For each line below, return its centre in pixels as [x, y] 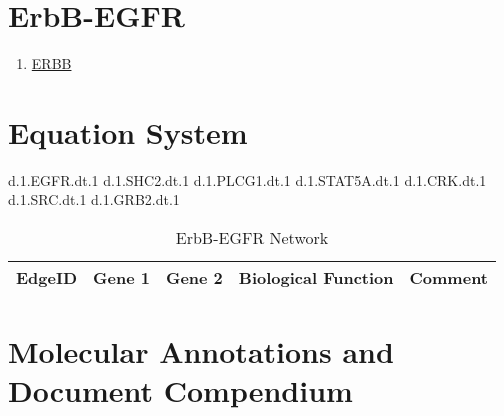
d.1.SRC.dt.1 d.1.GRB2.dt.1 [94, 199]
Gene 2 [194, 278]
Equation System [128, 131]
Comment [448, 278]
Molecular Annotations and [201, 351]
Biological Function [316, 278]
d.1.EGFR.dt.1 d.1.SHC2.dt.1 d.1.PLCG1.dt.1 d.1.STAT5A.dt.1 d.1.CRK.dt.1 [247, 179]
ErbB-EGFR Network [252, 238]
